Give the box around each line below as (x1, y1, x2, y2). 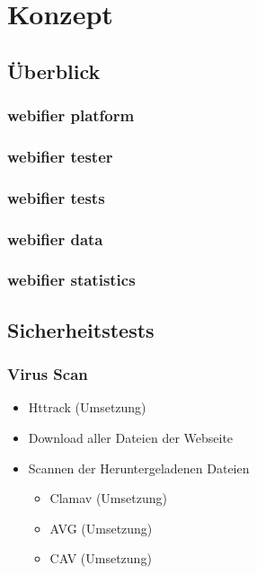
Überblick (7, 57, 101, 84)
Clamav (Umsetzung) (49, 489, 167, 508)
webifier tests (7, 186, 105, 208)
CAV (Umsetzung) (49, 549, 152, 568)
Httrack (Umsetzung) (28, 398, 146, 417)
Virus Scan (7, 363, 88, 385)
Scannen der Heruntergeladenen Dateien (28, 458, 250, 477)
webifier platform (7, 104, 135, 127)
